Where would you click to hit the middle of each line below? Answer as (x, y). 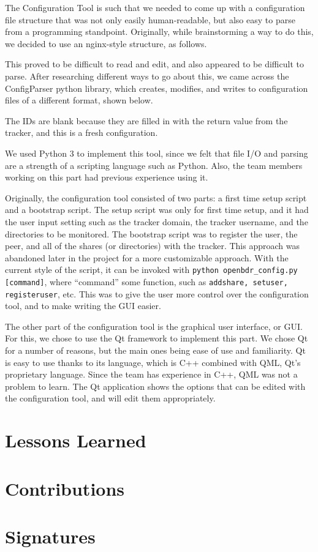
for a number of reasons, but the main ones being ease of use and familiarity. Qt (155, 350)
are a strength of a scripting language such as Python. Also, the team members (154, 165)
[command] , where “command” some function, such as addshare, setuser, (146, 281)
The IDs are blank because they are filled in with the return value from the (146, 120)
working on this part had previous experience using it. (107, 177)
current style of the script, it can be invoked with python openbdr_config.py (151, 270)
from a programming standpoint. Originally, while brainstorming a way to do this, (159, 32)
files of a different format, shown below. (79, 100)
